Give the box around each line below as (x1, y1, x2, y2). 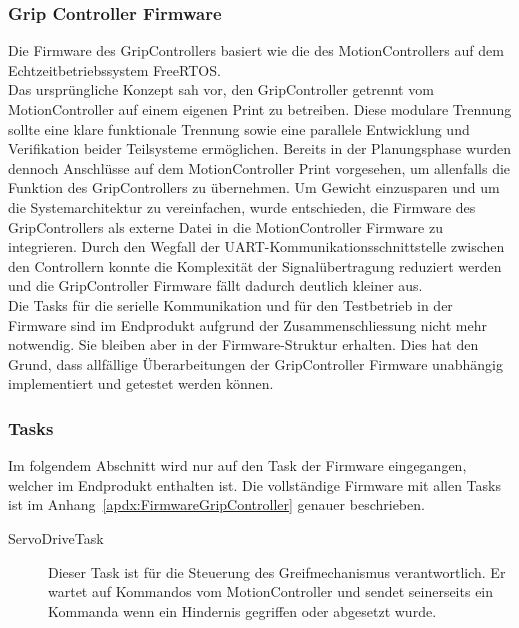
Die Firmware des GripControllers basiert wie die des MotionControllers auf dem (8, 40, 504, 61)
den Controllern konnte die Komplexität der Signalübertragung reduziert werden (8, 255, 502, 276)
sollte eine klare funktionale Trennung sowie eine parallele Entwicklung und (8, 118, 470, 139)
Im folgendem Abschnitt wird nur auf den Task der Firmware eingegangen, (8, 455, 467, 476)
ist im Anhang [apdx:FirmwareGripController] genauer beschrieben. (8, 494, 425, 515)
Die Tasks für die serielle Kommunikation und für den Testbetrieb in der (8, 294, 453, 315)
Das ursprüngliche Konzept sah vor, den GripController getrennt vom (8, 79, 434, 100)
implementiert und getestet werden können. (8, 373, 274, 394)
